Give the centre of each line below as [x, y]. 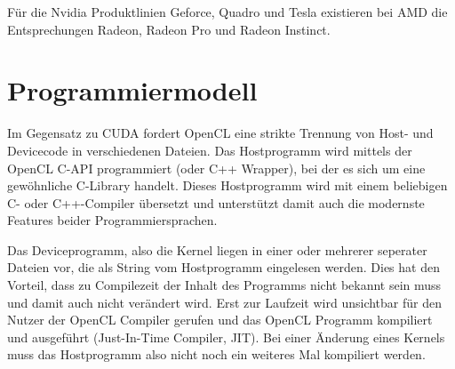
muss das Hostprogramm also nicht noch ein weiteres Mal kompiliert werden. [216, 354]
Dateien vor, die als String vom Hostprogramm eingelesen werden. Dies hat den [224, 267]
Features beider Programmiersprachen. [112, 220]
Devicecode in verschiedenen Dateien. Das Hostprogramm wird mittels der [210, 150]
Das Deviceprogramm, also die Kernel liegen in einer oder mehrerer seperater [217, 249]
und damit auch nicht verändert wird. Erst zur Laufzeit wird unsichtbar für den [224, 302]
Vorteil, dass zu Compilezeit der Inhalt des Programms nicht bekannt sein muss [224, 285]
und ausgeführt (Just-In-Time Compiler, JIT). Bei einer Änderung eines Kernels [226, 337]
